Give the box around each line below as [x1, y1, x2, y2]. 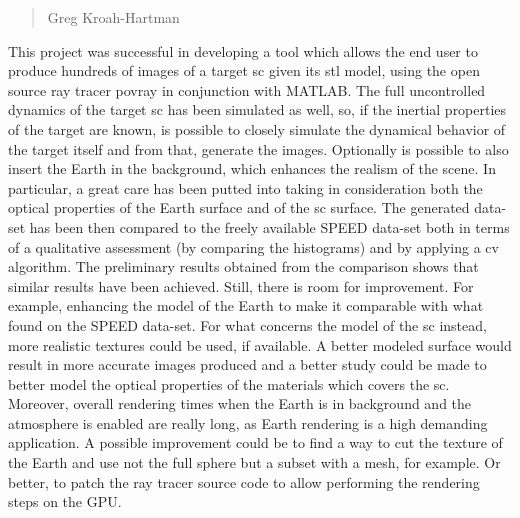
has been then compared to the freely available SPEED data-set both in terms [29, 216, 510, 237]
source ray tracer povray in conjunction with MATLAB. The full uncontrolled [8, 79, 486, 100]
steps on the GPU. [8, 491, 122, 512]
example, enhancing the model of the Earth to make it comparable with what [8, 295, 484, 316]
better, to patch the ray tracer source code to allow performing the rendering [8, 471, 480, 492]
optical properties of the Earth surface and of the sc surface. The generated [8, 197, 470, 218]
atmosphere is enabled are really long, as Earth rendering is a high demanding [8, 412, 488, 433]
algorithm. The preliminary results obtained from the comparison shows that [8, 256, 479, 277]
